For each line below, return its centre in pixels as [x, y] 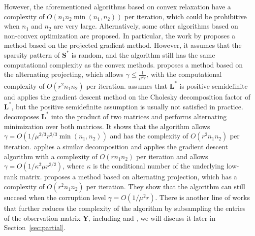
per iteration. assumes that [127, 85]
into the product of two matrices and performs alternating [139, 116]
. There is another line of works [203, 197]
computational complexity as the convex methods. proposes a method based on [123, 64]
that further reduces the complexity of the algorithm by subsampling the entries [125, 208]
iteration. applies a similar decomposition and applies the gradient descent [116, 147]
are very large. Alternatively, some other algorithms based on [146, 26]
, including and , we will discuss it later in [152, 218]
